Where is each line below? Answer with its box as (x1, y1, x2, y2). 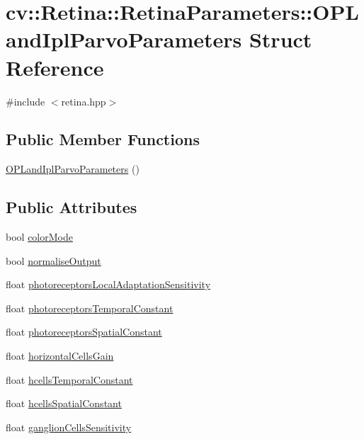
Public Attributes (6, 196, 137, 218)
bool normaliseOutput (6, 253, 101, 268)
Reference (6, 52, 104, 81)
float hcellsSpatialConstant (6, 396, 122, 411)
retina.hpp (61, 93, 106, 108)
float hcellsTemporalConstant (6, 372, 133, 387)
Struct (249, 25, 312, 54)
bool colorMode (6, 229, 73, 244)
